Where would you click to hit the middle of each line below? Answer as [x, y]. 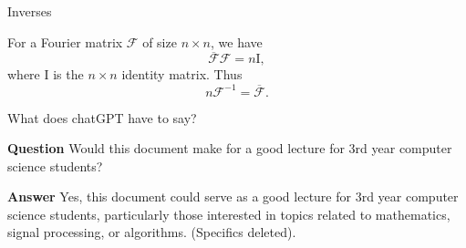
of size [160, 41]
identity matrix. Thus [182, 74]
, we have [237, 41]
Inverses [30, 11]
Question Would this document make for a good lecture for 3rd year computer [230, 148]
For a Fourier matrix [65, 41]
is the [68, 74]
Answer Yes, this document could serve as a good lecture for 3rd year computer [233, 196]
